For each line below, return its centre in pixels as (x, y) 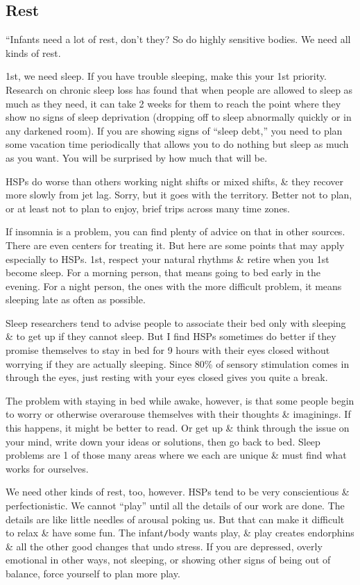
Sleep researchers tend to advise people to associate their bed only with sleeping (176, 322)
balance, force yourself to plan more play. (93, 574)
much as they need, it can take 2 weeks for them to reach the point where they (173, 103)
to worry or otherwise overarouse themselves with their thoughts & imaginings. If (178, 414)
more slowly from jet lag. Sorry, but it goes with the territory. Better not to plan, (179, 195)
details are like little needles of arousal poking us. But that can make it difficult (175, 519)
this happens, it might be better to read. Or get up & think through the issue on (178, 428)
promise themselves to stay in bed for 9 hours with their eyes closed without (168, 350)
